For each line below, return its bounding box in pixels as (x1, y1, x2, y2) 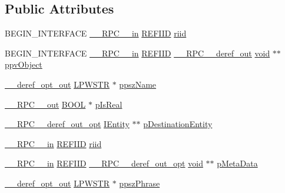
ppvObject (5, 58, 42, 71)
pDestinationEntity (143, 118, 213, 130)
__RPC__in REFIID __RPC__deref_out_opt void (5, 157, 203, 169)
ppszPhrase (119, 177, 160, 189)
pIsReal (95, 98, 122, 110)
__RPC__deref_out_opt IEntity (5, 118, 130, 130)
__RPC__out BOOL (5, 98, 86, 110)
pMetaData (217, 157, 258, 169)
